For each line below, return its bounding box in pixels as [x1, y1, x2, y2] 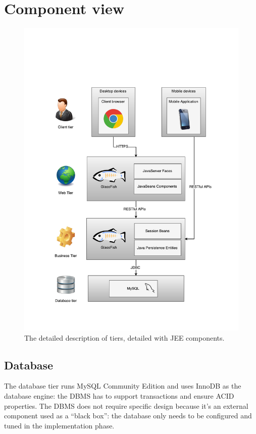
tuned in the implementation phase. [4, 420, 115, 430]
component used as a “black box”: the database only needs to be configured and [4, 410, 252, 421]
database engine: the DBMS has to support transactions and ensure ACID [4, 391, 234, 401]
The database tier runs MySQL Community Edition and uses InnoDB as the [4, 381, 241, 391]
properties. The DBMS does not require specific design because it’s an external [4, 400, 248, 411]
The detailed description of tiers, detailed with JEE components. [24, 332, 225, 343]
